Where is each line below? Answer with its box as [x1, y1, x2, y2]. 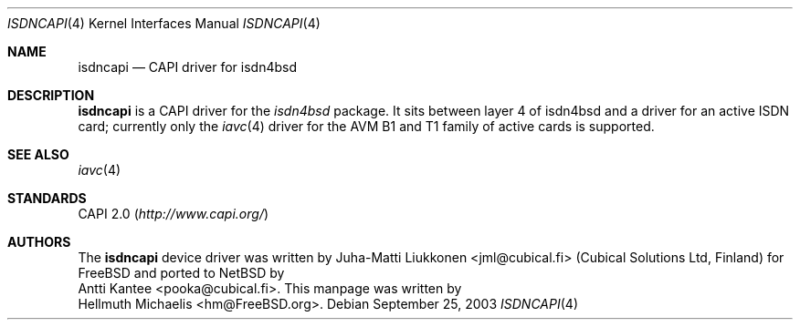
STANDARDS [7, 190, 87, 206]
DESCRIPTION [7, 87, 95, 103]
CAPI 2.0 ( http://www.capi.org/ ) [78, 206, 269, 221]
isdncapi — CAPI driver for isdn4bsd [78, 59, 298, 75]
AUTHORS [7, 234, 71, 250]
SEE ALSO [7, 147, 69, 162]
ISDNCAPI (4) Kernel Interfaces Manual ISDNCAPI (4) [7, 15, 321, 31]
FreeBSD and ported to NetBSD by [78, 265, 285, 281]
